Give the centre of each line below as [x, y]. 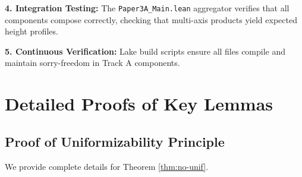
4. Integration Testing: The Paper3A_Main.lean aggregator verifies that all [147, 8]
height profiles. [32, 31]
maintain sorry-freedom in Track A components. [92, 63]
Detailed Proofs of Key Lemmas [139, 104]
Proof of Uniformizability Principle [115, 141]
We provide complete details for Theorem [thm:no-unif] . [107, 166]
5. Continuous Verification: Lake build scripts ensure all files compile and [145, 51]
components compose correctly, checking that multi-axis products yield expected [151, 19]
